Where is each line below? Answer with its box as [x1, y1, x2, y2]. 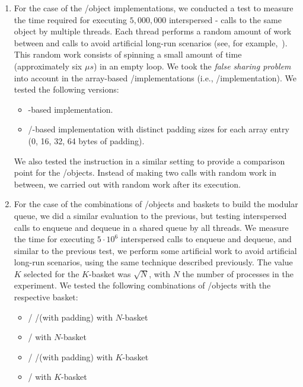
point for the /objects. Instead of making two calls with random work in [14, 166, 276, 179]
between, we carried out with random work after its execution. [14, 177, 241, 190]
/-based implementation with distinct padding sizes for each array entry [28, 123, 289, 135]
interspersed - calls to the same [168, 13, 282, 26]
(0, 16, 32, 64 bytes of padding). [28, 134, 145, 147]
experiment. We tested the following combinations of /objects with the [14, 279, 271, 291]
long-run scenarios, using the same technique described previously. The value [14, 256, 293, 268]
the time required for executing [14, 13, 127, 26]
